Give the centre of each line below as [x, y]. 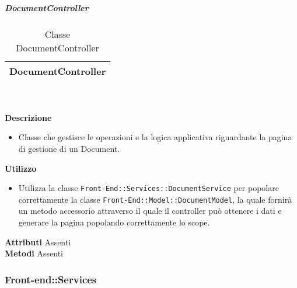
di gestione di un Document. [69, 148]
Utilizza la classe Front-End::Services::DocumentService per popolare [148, 188]
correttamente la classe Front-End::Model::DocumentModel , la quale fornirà [155, 199]
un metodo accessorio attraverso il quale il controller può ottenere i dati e [150, 211]
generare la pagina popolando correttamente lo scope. [114, 222]
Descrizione [28, 117]
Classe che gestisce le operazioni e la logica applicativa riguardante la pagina [155, 137]
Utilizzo [21, 168]
